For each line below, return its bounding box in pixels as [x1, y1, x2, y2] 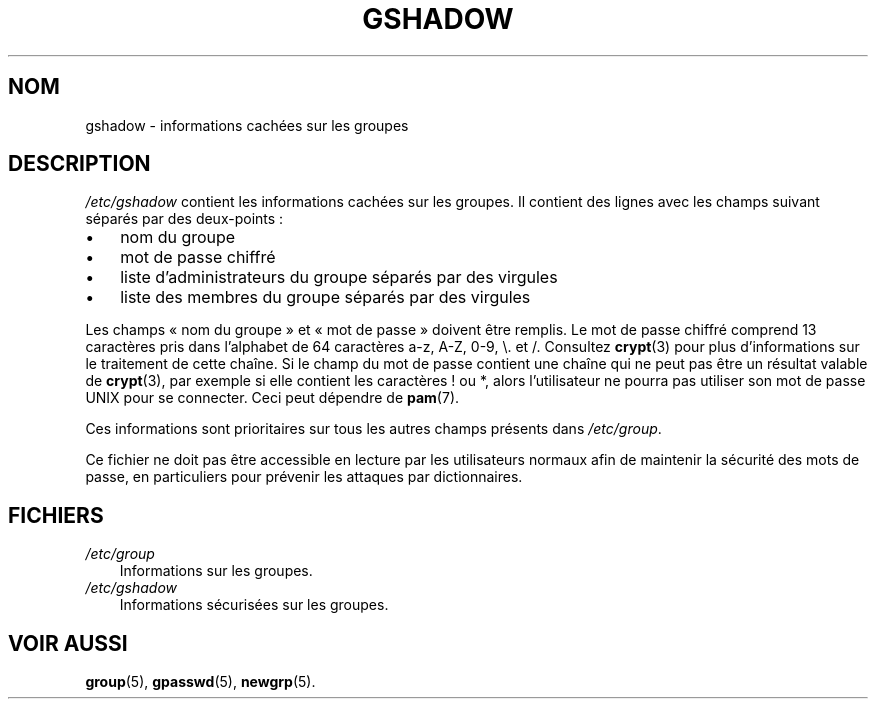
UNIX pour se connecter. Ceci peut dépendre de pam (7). [85, 389, 460, 407]
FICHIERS [8, 502, 104, 528]
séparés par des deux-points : [85, 210, 284, 228]
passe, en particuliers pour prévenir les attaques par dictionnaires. [85, 468, 523, 486]
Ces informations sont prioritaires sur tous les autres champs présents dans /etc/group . [85, 420, 662, 438]
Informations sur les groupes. [119, 562, 313, 580]
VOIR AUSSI [8, 630, 128, 656]
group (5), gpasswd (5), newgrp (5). [85, 673, 316, 691]
